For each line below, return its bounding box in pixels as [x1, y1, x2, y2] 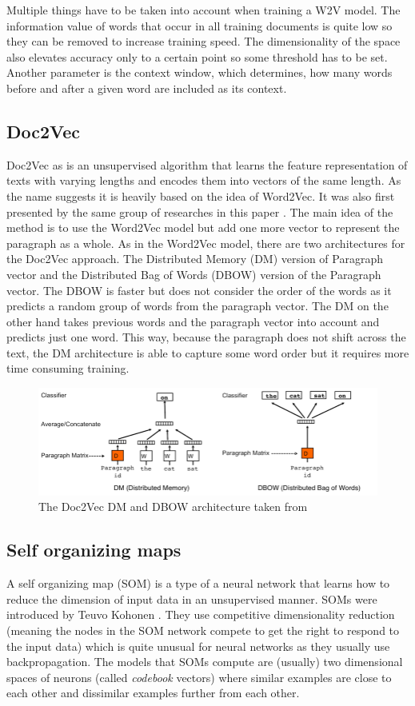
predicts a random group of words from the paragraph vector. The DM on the [6, 297, 389, 314]
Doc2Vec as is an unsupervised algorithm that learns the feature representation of [6, 156, 408, 173]
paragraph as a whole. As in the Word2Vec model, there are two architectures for [6, 234, 405, 251]
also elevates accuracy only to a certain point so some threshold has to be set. [6, 48, 388, 65]
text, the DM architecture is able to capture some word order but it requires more [6, 344, 409, 361]
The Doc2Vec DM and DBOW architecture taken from [38, 498, 308, 515]
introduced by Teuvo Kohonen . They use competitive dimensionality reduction [6, 606, 395, 623]
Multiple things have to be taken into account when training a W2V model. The [6, 2, 401, 18]
